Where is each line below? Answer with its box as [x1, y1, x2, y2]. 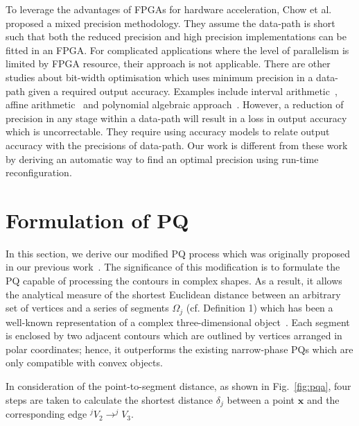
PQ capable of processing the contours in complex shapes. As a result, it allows [6, 273, 342, 288]
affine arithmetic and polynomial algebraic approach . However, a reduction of [6, 97, 344, 112]
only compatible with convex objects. [6, 355, 163, 370]
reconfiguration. [6, 165, 72, 180]
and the [306, 392, 340, 407]
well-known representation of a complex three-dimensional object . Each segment [6, 314, 350, 329]
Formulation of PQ [6, 205, 189, 234]
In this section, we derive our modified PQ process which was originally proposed [6, 246, 351, 260]
